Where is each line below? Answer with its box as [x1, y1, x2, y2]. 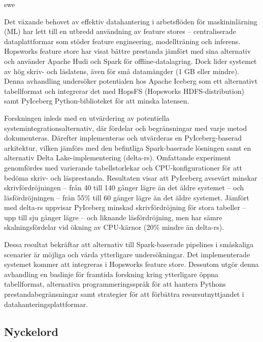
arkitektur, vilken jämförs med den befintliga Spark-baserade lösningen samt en [4, 142, 251, 153]
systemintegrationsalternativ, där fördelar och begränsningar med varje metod [4, 122, 247, 133]
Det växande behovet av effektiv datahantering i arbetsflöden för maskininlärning [4, 16, 257, 26]
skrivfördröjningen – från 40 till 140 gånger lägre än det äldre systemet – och [4, 182, 244, 193]
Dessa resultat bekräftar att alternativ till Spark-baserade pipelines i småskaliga [4, 239, 253, 250]
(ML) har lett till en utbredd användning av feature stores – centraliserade [4, 26, 236, 37]
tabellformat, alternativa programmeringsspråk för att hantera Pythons [4, 279, 226, 289]
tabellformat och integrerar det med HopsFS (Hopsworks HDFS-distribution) [4, 85, 244, 96]
